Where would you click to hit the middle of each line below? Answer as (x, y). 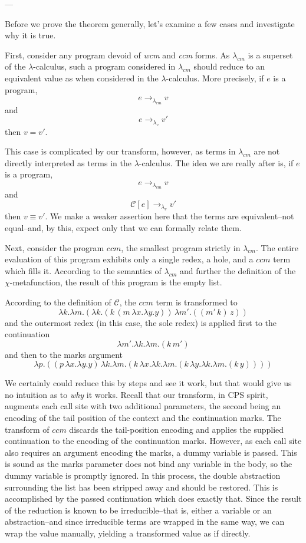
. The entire (277, 247)
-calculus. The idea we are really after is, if (216, 162)
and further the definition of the (238, 270)
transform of (27, 429)
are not (267, 151)
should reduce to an (229, 66)
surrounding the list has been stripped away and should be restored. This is (142, 487)
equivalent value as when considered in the (82, 78)
